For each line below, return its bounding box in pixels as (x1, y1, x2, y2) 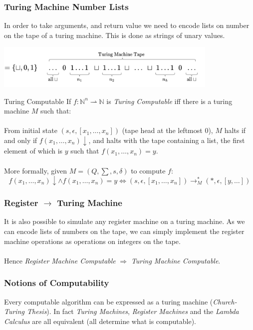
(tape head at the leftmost (122, 125, 203, 135)
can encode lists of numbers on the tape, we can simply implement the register (4, 226, 245, 236)
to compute (131, 165, 166, 175)
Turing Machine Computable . (131, 255, 221, 265)
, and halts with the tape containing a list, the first (88, 134, 245, 145)
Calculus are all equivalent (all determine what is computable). (4, 315, 196, 326)
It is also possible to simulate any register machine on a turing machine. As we (4, 216, 245, 226)
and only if (4, 134, 37, 145)
